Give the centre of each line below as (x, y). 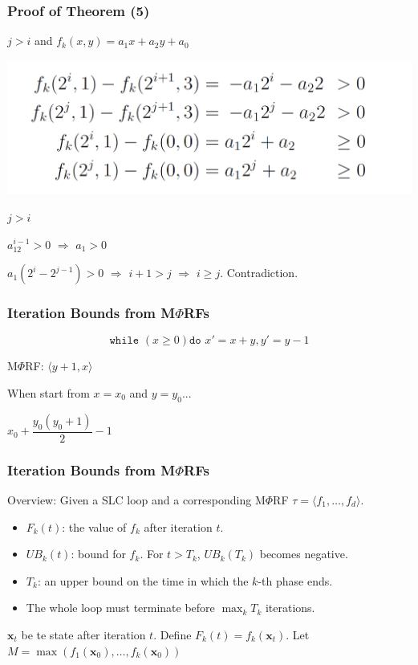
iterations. (290, 608)
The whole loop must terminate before (120, 608)
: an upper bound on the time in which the (143, 580)
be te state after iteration (83, 634)
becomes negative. (304, 554)
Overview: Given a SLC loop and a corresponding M (136, 499)
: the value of (94, 526)
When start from (49, 392)
